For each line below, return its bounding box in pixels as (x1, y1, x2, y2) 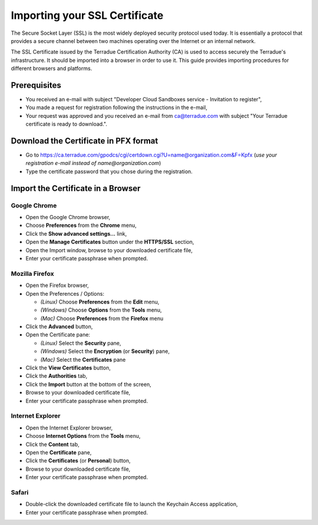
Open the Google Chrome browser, (25, 214, 111, 221)
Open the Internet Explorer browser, (25, 424, 113, 431)
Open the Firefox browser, (25, 282, 90, 289)
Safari (11, 488, 29, 496)
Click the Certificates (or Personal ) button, (25, 457, 131, 464)
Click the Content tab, (25, 441, 79, 448)
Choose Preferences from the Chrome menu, (25, 222, 137, 229)
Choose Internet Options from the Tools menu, (25, 432, 141, 440)
